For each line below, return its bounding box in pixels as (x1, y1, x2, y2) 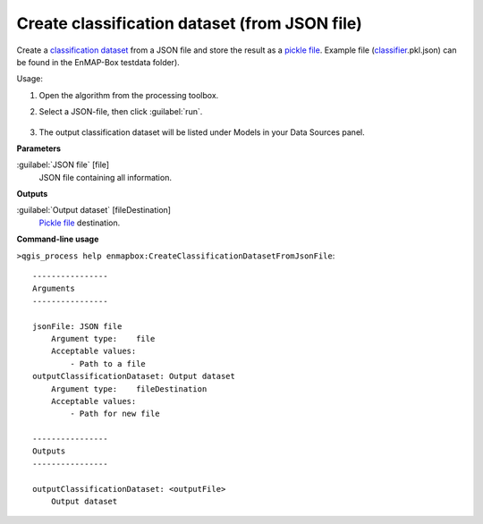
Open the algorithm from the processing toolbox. (38, 89, 219, 100)
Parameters (16, 143, 62, 154)
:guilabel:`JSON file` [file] (16, 159, 110, 170)
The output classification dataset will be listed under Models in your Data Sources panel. (38, 126, 366, 138)
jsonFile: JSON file (32, 321, 123, 331)
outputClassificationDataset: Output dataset (32, 371, 236, 382)
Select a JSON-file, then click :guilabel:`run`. (38, 106, 203, 117)
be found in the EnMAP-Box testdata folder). (16, 56, 181, 67)
